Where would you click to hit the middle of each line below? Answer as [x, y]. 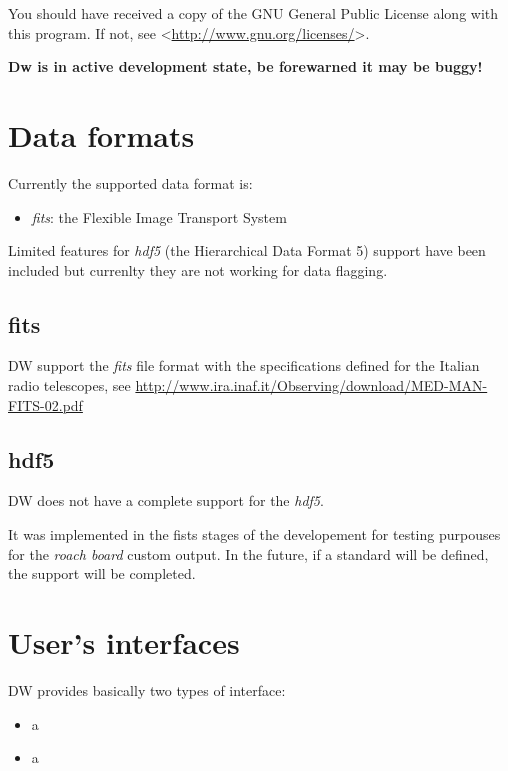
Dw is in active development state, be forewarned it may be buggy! [245, 66]
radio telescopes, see [69, 385]
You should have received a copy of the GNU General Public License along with [253, 13]
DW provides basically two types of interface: [147, 689]
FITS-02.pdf [45, 404]
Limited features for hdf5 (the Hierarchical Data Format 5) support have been [247, 250]
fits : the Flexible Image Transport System [159, 216]
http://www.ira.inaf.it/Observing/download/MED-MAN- [311, 385]
